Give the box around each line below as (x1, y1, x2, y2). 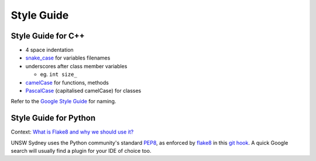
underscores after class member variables (25, 62, 128, 69)
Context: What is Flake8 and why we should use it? (11, 128, 134, 135)
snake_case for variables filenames (25, 54, 111, 61)
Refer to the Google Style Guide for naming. (11, 98, 116, 105)
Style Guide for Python (11, 113, 96, 123)
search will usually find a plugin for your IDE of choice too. (11, 148, 152, 155)
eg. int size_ (40, 71, 77, 78)
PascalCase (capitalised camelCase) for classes (25, 87, 142, 94)
